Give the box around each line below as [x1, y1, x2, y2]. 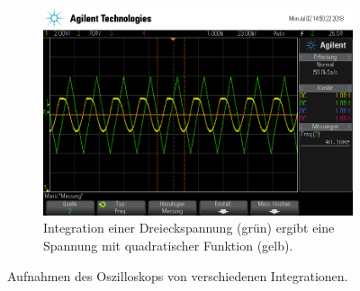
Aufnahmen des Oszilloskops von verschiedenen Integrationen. [7, 266, 348, 285]
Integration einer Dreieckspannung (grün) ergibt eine [43, 218, 335, 237]
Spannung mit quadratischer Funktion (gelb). [43, 235, 293, 254]
